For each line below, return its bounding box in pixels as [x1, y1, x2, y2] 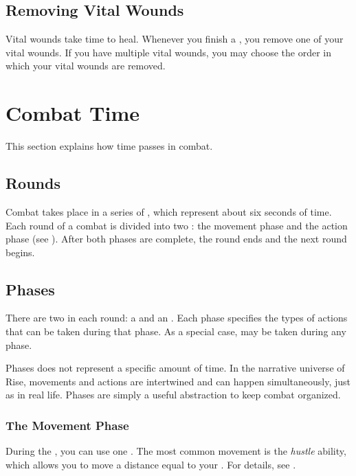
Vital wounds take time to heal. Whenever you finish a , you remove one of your [5, 32, 344, 46]
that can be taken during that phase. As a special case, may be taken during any [5, 324, 346, 339]
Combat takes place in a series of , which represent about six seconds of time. [5, 204, 332, 218]
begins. [5, 245, 35, 259]
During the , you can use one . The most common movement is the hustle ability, [5, 444, 346, 458]
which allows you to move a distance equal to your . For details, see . [5, 457, 296, 471]
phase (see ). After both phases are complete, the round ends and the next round [5, 231, 347, 246]
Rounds [5, 172, 60, 194]
